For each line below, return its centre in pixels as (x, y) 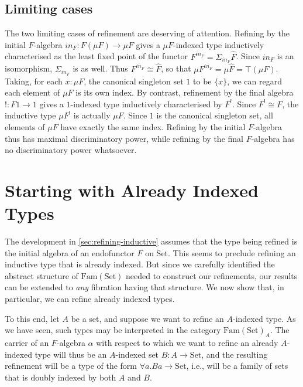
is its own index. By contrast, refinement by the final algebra (185, 92)
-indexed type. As (264, 318)
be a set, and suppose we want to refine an (147, 318)
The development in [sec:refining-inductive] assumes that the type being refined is (151, 241)
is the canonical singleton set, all (215, 115)
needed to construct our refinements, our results (211, 275)
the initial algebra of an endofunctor (70, 252)
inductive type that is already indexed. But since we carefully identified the (140, 264)
